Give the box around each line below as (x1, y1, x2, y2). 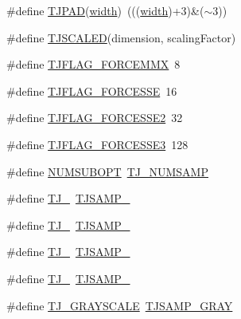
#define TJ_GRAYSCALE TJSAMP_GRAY (6, 297, 233, 313)
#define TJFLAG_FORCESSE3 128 (6, 136, 189, 152)
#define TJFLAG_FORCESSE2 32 (6, 109, 183, 126)
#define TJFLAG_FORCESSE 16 (6, 82, 177, 99)
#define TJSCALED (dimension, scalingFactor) (6, 29, 236, 45)
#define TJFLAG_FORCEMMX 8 (6, 56, 181, 73)
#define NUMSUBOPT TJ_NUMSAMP (6, 163, 208, 179)
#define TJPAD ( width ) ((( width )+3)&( (6, 2, 204, 18)
